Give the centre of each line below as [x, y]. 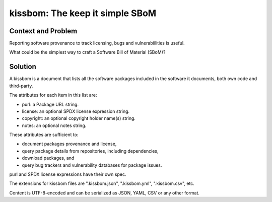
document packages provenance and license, [69, 144]
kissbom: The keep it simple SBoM [83, 13]
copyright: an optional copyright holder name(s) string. [79, 118]
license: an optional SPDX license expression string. [76, 111]
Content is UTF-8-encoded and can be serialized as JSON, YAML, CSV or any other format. [105, 193]
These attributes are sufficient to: [44, 135]
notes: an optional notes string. [54, 125]
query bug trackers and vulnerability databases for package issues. [92, 165]
